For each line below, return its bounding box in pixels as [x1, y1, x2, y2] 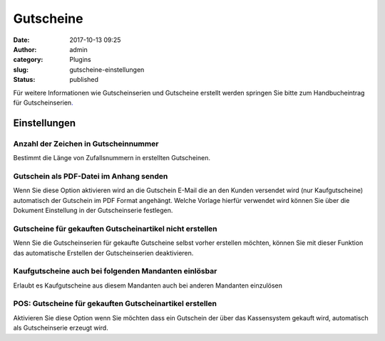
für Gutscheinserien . [13, 98, 74, 107]
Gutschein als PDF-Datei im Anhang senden [13, 171, 168, 181]
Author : [13, 45, 37, 53]
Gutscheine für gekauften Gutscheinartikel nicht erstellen [13, 224, 217, 234]
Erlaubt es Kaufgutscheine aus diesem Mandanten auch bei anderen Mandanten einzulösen [13, 281, 283, 290]
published [69, 75, 99, 84]
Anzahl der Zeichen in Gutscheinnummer [13, 139, 159, 149]
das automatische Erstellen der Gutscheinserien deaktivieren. [13, 248, 194, 257]
